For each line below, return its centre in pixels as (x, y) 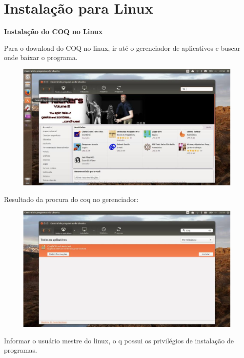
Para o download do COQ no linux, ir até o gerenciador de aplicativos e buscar (122, 48)
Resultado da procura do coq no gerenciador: (71, 199)
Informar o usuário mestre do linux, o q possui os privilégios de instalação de (119, 340)
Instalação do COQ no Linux (53, 31)
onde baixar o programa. (41, 57)
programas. (20, 350)
